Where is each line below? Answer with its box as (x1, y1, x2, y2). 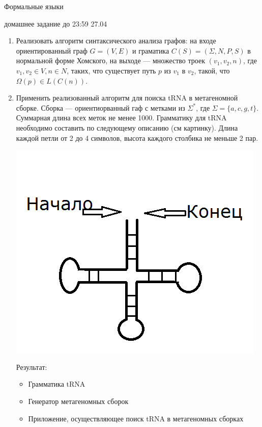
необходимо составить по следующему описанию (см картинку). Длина (16, 122, 238, 133)
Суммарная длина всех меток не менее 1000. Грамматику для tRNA (16, 112, 227, 123)
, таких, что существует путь (67, 65, 156, 76)
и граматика (132, 45, 169, 56)
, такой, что (194, 65, 230, 76)
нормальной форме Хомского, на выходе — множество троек (16, 55, 206, 66)
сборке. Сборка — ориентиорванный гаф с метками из (16, 102, 185, 113)
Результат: (16, 361, 47, 372)
